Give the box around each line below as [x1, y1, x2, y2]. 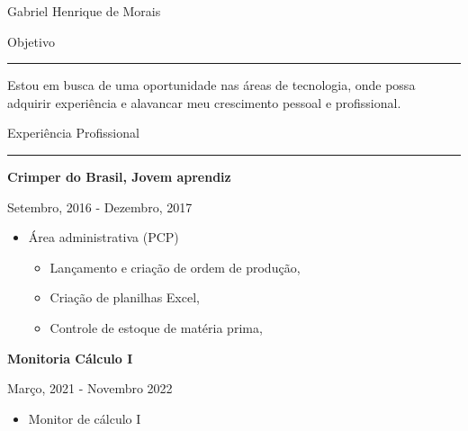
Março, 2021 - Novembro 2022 [7, 379, 173, 398]
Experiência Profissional [7, 123, 139, 142]
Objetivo [7, 31, 55, 50]
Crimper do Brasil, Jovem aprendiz [7, 166, 231, 185]
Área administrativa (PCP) [28, 228, 179, 247]
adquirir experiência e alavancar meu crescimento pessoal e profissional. [7, 93, 401, 112]
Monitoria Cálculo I [7, 348, 133, 367]
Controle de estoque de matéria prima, [49, 318, 263, 337]
